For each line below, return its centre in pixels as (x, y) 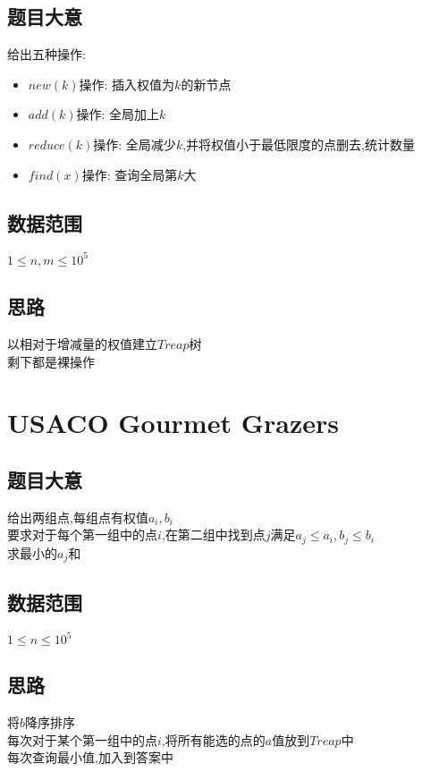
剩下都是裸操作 (51, 361)
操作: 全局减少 (135, 144)
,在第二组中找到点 (213, 534)
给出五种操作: (46, 54)
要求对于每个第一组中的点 (82, 534)
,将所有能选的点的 (213, 739)
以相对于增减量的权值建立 (82, 344)
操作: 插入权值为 (127, 84)
